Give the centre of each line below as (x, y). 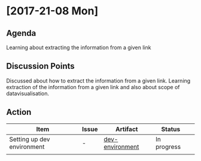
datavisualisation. (28, 93)
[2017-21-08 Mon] (52, 11)
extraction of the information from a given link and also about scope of (93, 87)
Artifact (127, 129)
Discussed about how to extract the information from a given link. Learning (98, 80)
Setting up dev (30, 139)
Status (171, 129)
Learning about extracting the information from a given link (79, 47)
